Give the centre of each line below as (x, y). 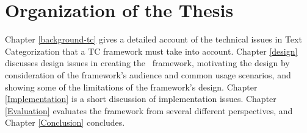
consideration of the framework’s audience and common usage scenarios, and (148, 74)
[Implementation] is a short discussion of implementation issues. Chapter (141, 99)
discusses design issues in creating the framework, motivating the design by (147, 63)
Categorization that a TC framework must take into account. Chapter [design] (151, 51)
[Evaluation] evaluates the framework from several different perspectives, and (149, 110)
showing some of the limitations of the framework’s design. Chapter (131, 87)
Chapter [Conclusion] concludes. (65, 122)
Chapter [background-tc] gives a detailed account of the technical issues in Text (153, 39)
